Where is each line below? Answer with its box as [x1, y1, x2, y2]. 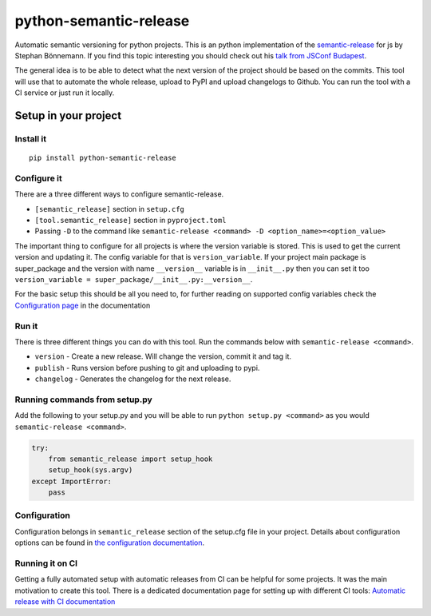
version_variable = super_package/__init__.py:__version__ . [14, 274, 253, 284]
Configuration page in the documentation [14, 300, 151, 310]
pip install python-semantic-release [29, 153, 177, 163]
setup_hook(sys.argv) [48, 466, 133, 475]
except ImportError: [31, 476, 112, 486]
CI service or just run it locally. [14, 88, 115, 97]
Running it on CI [14, 558, 78, 569]
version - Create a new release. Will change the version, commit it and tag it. [34, 352, 291, 361]
